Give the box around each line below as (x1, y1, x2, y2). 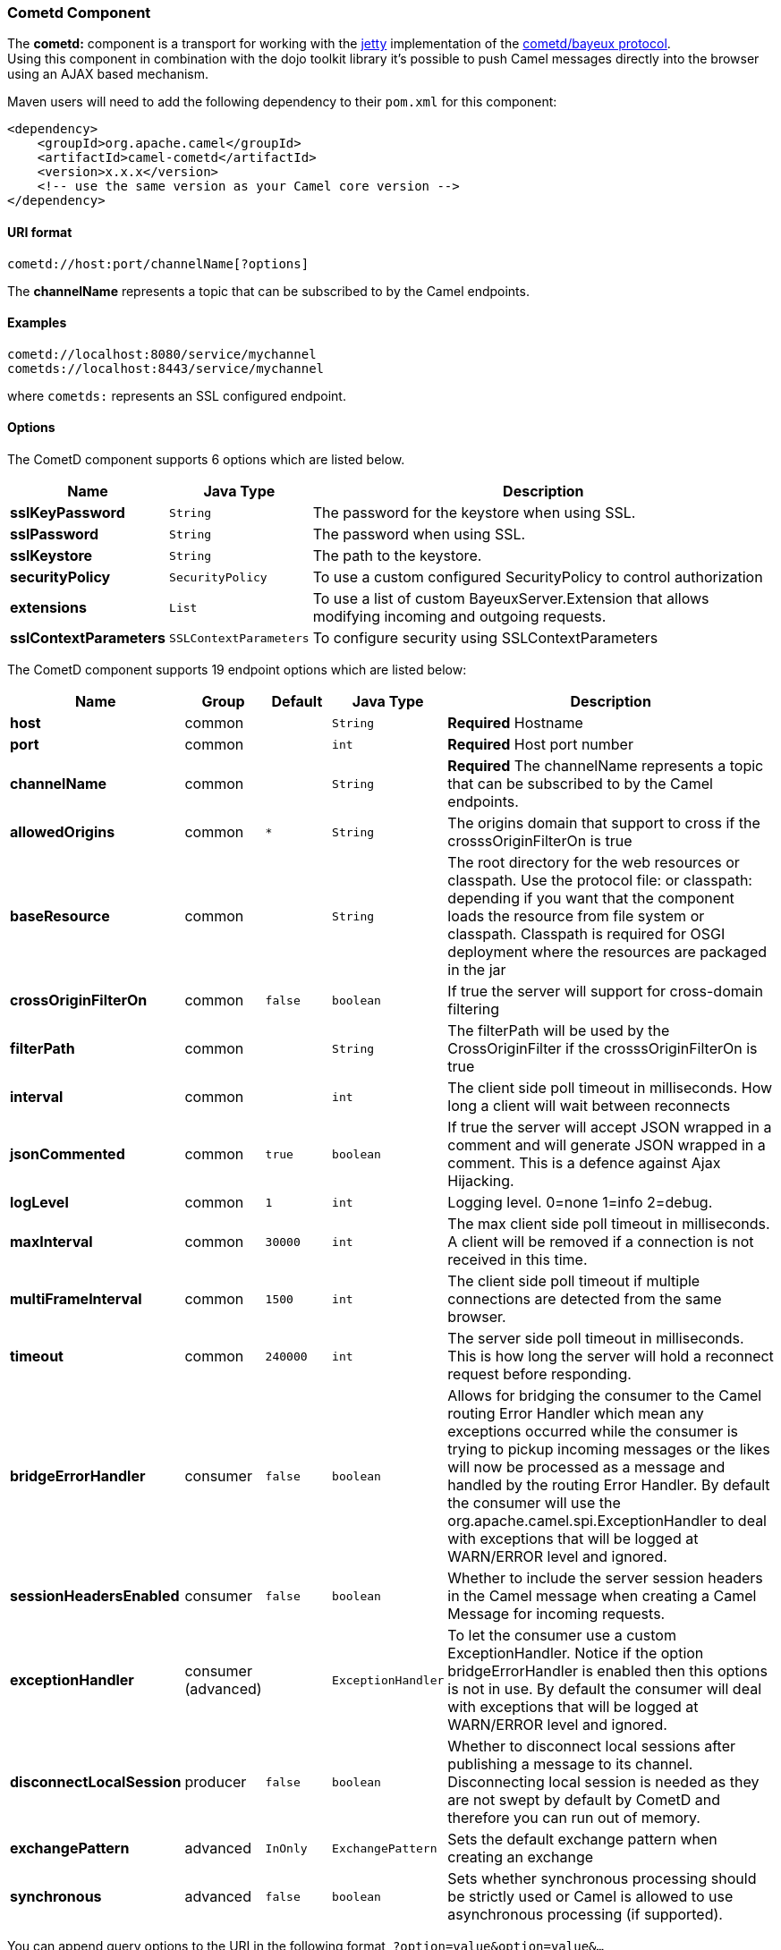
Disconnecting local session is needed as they (447, 1773, 760, 1792)
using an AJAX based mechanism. (7, 66, 208, 82)
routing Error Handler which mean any (447, 1404, 704, 1423)
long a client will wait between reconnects (447, 1097, 731, 1115)
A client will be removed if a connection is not (447, 1233, 754, 1251)
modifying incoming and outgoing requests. (312, 607, 607, 626)
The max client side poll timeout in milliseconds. (447, 1215, 770, 1234)
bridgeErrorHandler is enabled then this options (447, 1662, 768, 1681)
